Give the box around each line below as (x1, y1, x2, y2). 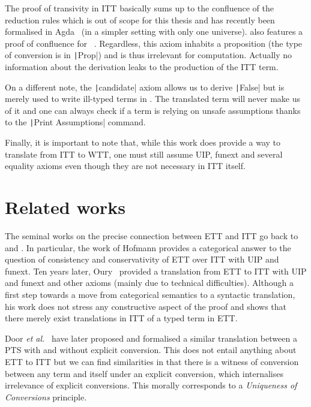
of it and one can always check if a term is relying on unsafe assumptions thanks (5, 104, 301, 116)
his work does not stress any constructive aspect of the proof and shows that (5, 300, 287, 312)
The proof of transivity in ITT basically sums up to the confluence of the (5, 2, 274, 14)
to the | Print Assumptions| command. (5, 116, 146, 128)
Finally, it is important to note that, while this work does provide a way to (5, 136, 281, 149)
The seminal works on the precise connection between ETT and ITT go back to (5, 230, 298, 242)
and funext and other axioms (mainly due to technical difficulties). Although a (5, 276, 294, 289)
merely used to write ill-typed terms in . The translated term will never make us (5, 92, 301, 105)
